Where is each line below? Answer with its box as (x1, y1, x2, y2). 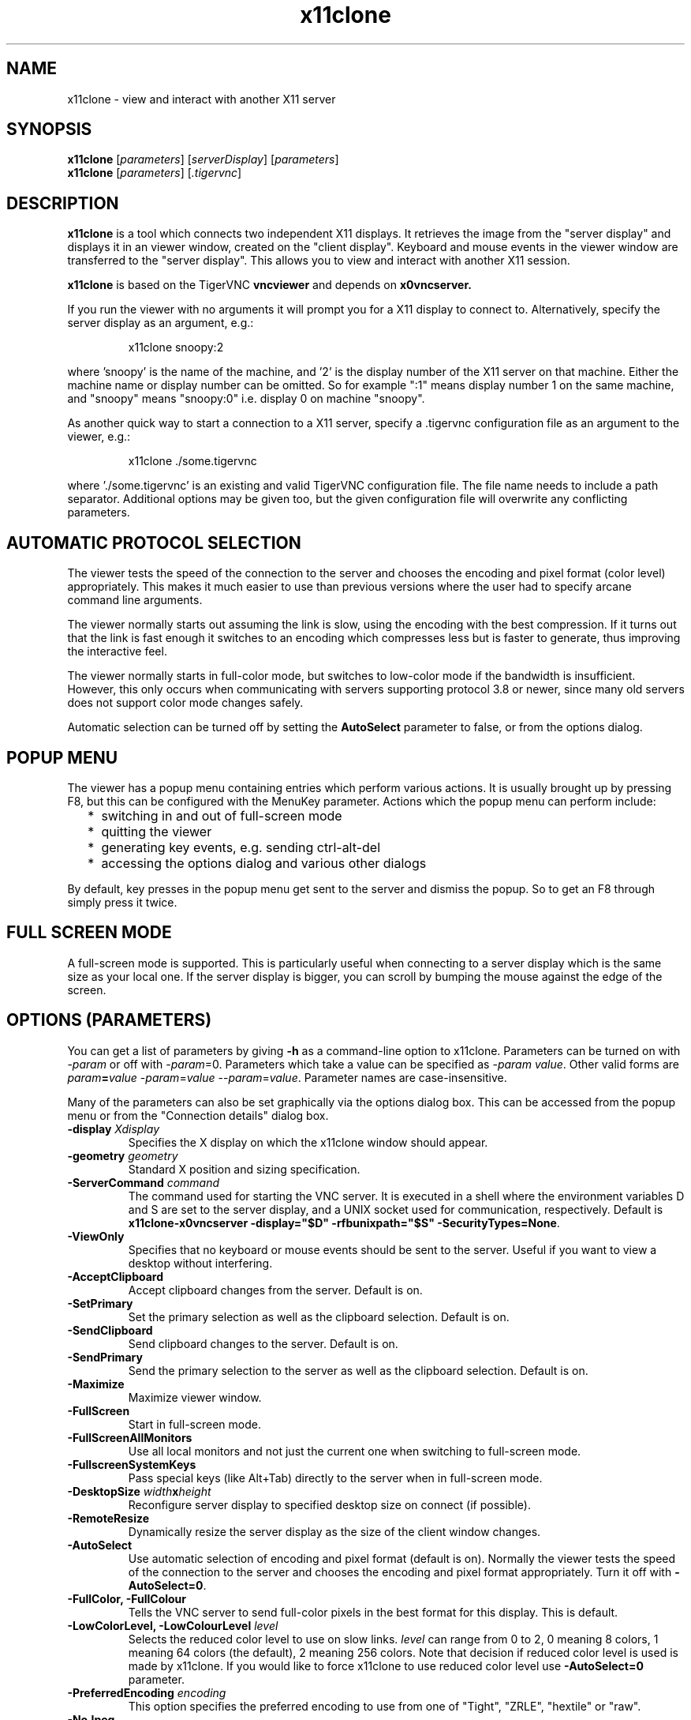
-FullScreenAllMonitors (67, 1430, 192, 1444)
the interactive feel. (67, 644, 167, 659)
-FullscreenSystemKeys (67, 1457, 196, 1471)
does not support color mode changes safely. (67, 696, 304, 710)
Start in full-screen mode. (128, 1417, 261, 1431)
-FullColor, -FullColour (67, 1591, 187, 1605)
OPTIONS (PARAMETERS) (6, 1010, 212, 1031)
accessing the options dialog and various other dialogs (101, 854, 427, 871)
